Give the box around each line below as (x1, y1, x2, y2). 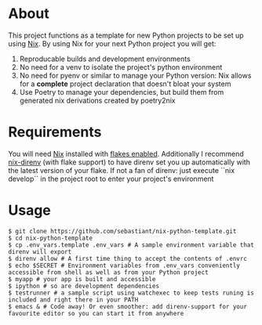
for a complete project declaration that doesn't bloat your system (19, 79, 231, 88)
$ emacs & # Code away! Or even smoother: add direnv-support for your (8, 302, 247, 310)
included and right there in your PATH (8, 295, 139, 304)
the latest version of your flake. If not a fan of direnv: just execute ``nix (8, 165, 235, 175)
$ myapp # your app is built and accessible (8, 275, 156, 283)
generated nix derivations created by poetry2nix (19, 96, 176, 105)
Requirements (8, 123, 102, 141)
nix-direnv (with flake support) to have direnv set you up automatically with (8, 157, 251, 167)
